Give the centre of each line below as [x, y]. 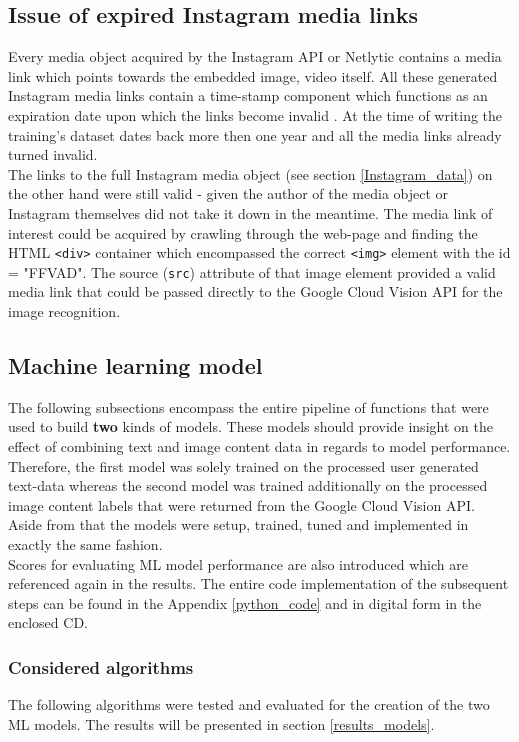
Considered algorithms [101, 666]
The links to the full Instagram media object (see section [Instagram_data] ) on [250, 173]
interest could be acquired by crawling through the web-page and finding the [243, 232]
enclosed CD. [48, 622]
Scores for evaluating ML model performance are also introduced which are [238, 563]
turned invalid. [53, 154]
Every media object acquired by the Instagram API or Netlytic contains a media [255, 56]
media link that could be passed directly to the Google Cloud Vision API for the [255, 291]
